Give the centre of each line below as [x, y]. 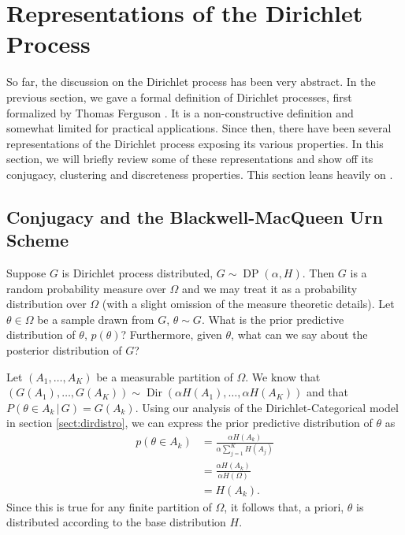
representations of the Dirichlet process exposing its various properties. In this [195, 143]
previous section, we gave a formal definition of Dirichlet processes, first [179, 97]
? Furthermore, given [171, 334]
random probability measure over [86, 288]
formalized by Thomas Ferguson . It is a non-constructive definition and [180, 112]
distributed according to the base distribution [116, 522]
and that [328, 392]
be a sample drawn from [96, 319]
